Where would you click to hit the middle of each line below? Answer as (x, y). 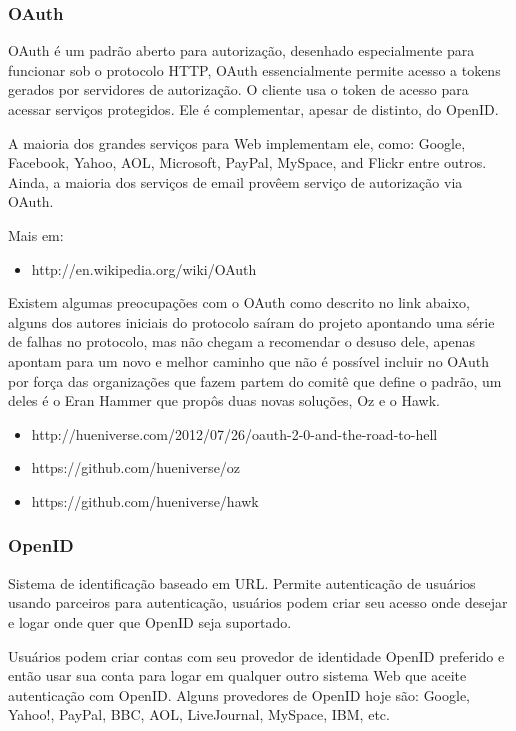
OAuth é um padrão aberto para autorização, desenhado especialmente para (241, 50)
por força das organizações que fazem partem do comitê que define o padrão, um (255, 380)
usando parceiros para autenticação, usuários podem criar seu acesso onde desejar (258, 602)
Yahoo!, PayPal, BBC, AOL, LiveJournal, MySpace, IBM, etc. (199, 714)
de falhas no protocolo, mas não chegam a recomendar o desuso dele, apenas (242, 341)
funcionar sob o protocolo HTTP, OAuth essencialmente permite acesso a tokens (254, 69)
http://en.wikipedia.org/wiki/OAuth (144, 268)
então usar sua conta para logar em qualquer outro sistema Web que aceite (237, 675)
